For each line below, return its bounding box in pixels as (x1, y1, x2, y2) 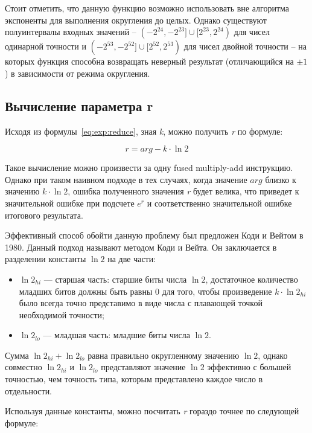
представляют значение (101, 361, 186, 373)
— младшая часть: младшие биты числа (43, 329, 190, 341)
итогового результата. (5, 208, 83, 221)
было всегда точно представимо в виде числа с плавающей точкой (19, 297, 263, 309)
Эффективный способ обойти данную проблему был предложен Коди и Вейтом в (5, 229, 304, 242)
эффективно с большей (207, 361, 291, 373)
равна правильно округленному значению (88, 348, 240, 361)
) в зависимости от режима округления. (5, 66, 150, 79)
